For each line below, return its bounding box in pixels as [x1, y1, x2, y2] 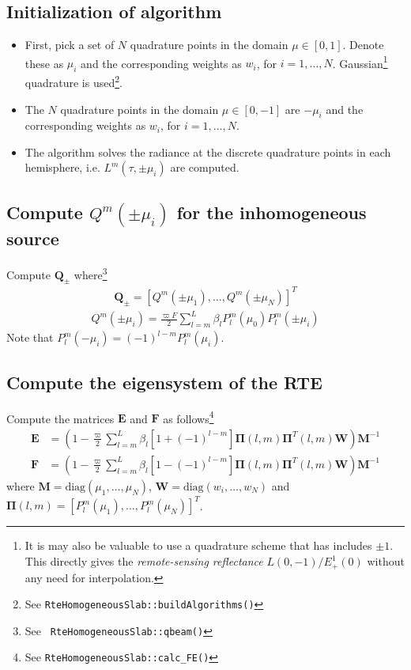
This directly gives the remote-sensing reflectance [25, 553, 263, 570]
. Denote [342, 36, 384, 53]
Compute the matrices [6, 410, 115, 426]
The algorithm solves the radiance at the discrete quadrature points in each [25, 143, 391, 160]
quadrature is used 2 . [25, 72, 123, 90]
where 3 [74, 263, 107, 282]
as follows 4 [163, 407, 214, 426]
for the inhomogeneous [176, 199, 367, 224]
